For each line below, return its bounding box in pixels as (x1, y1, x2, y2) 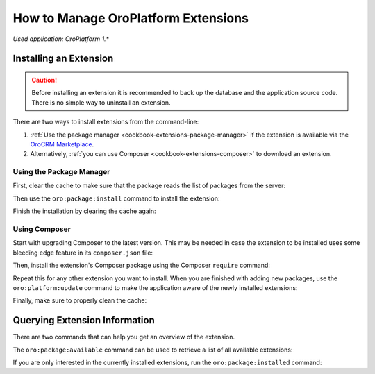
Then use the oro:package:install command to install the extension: (12, 194, 220, 203)
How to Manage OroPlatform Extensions (12, 10, 249, 26)
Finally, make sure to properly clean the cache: (12, 296, 147, 305)
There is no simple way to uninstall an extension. (31, 98, 171, 107)
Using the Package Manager (12, 167, 110, 177)
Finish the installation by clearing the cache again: (12, 207, 156, 215)
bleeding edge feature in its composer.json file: (12, 248, 153, 257)
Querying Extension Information (12, 314, 156, 326)
